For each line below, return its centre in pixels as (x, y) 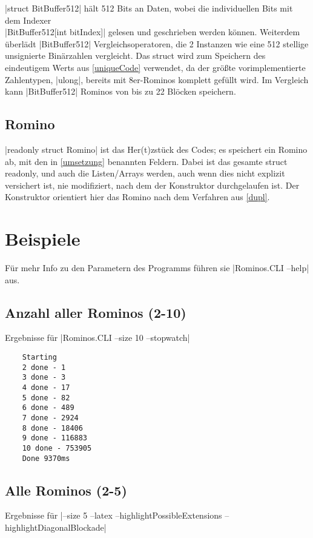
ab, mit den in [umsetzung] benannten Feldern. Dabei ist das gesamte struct (146, 161)
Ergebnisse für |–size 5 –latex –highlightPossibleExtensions (114, 515)
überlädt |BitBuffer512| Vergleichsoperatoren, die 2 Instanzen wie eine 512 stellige (157, 43)
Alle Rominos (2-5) (66, 490)
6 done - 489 (48, 408)
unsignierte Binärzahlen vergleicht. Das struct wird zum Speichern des (135, 55)
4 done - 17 (46, 388)
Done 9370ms (46, 458)
